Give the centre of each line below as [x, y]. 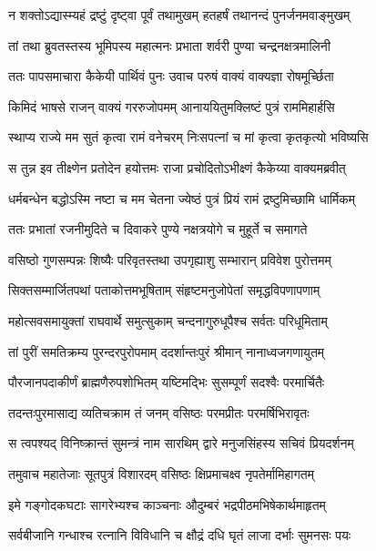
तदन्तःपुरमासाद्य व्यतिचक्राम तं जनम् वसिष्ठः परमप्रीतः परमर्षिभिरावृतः [159, 412]
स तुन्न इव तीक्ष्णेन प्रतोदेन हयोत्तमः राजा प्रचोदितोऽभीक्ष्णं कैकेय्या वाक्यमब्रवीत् [177, 167]
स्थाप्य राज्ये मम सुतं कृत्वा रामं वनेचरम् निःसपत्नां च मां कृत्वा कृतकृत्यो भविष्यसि [188, 137]
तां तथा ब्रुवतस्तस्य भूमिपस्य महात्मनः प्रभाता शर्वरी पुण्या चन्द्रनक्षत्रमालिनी [169, 45]
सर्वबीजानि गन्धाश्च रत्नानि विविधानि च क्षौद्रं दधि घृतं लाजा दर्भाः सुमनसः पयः [180, 535]
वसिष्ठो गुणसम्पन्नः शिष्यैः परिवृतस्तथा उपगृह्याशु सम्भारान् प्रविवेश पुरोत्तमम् [170, 259]
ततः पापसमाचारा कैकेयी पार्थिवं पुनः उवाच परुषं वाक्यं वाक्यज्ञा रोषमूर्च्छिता [171, 76]
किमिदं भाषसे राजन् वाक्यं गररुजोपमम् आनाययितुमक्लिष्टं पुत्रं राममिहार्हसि [172, 106]
